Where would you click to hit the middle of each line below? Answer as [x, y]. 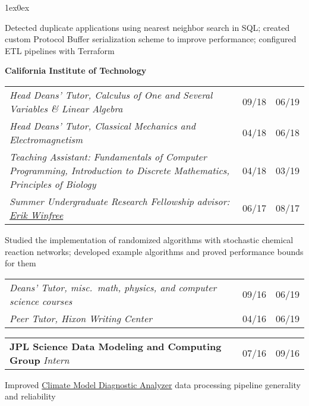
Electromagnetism [46, 139]
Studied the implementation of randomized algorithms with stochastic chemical [149, 239]
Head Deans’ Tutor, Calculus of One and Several [111, 95]
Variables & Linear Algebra [66, 108]
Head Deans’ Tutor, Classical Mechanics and [103, 125]
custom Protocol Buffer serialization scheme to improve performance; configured [151, 39]
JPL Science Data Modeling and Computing [116, 346]
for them [21, 263]
